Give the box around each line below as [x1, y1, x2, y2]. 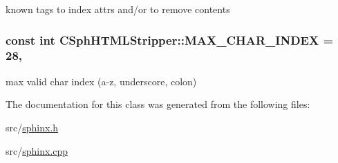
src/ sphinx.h [6, 120, 59, 134]
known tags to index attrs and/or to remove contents [6, 2, 230, 16]
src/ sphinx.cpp [6, 143, 68, 157]
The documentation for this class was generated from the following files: [6, 97, 310, 111]
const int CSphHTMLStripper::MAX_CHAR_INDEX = [6, 31, 334, 48]
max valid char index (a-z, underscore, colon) [6, 74, 197, 88]
